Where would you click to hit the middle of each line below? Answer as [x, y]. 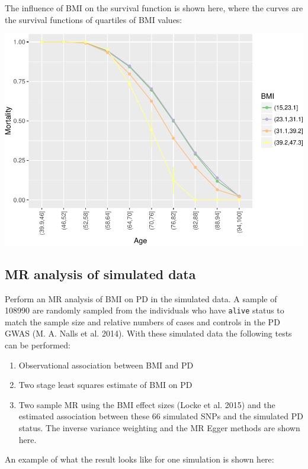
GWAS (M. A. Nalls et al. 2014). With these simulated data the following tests [148, 333]
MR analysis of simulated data [100, 274]
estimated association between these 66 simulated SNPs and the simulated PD [161, 416]
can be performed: [38, 345]
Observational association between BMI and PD [106, 365]
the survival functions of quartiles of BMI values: [94, 19]
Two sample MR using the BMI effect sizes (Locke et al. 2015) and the [147, 404]
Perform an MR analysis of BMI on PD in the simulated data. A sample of [141, 298]
